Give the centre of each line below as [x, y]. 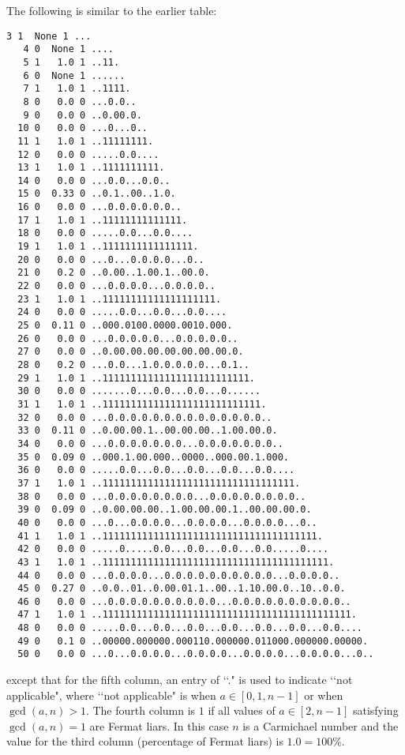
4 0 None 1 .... [69, 49]
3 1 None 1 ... [49, 36]
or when [324, 695]
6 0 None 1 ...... [74, 75]
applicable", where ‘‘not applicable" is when [111, 695]
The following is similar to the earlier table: [112, 10]
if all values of [242, 710]
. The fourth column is [141, 710]
